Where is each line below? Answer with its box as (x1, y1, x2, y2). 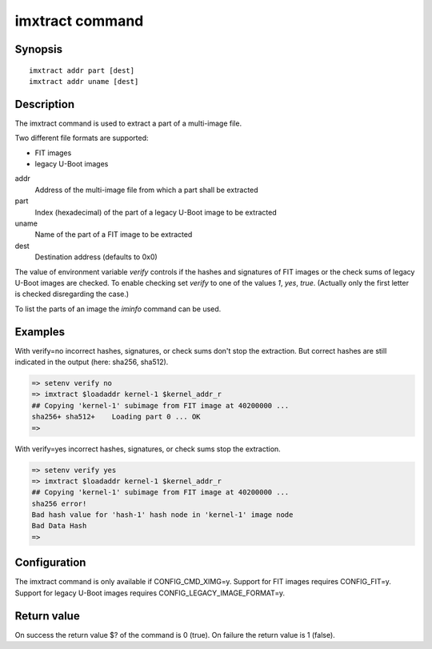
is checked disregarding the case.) (14, 289, 130, 299)
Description (14, 97, 75, 111)
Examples (14, 325, 66, 339)
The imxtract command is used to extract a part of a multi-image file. (14, 118, 242, 128)
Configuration (14, 556, 86, 570)
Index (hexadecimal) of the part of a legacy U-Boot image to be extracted (34, 207, 277, 217)
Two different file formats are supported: (14, 133, 149, 143)
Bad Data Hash (31, 521, 87, 531)
